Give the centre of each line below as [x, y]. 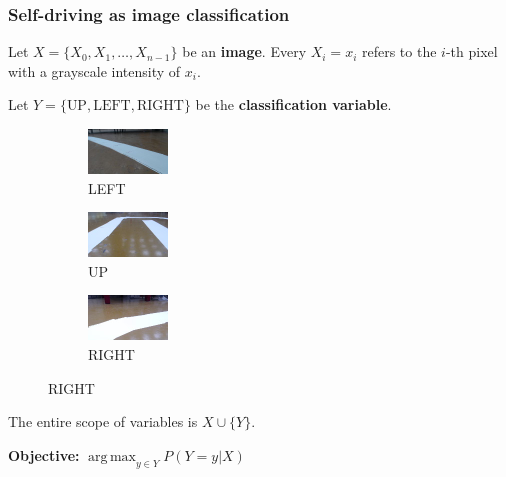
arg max [112, 456]
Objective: [44, 454]
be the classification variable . [293, 104]
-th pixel [471, 51]
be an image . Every [244, 51]
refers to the [399, 51]
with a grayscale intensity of [94, 70]
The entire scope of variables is [103, 421]
